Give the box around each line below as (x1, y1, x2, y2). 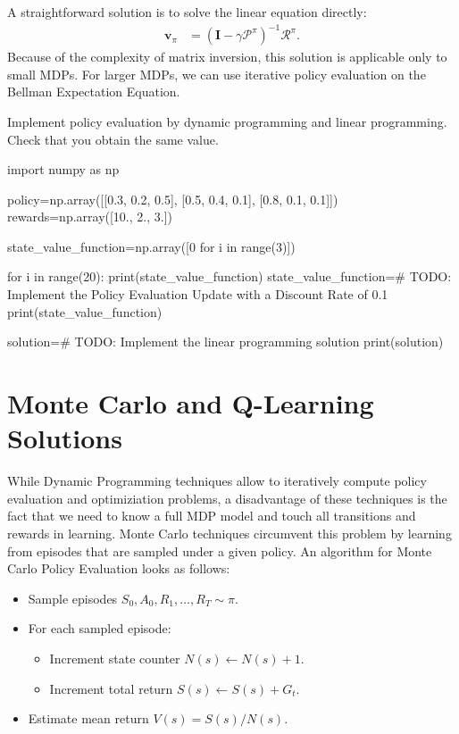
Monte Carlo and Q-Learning (7, 385, 374, 421)
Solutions (7, 420, 122, 456)
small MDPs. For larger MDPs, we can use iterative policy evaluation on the (7, 64, 426, 83)
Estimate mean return (28, 709, 149, 728)
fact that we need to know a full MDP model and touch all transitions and (7, 506, 416, 525)
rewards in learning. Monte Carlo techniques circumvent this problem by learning (7, 523, 452, 542)
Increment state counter (49, 648, 180, 667)
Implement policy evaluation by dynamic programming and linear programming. (7, 112, 447, 130)
